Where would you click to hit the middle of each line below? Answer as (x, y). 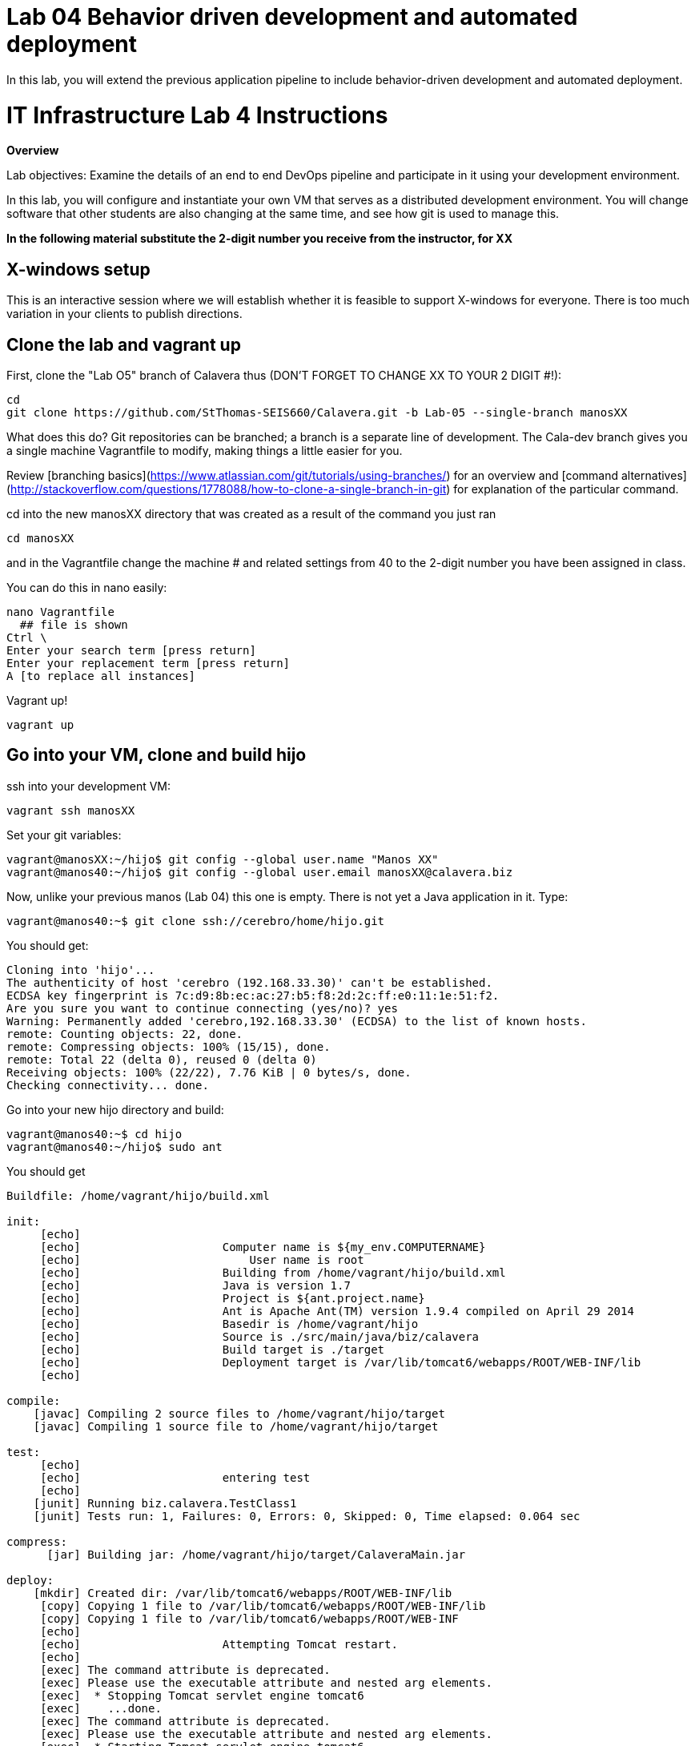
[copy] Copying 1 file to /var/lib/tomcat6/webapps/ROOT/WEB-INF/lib (263, 1605)
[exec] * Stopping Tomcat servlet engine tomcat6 (202, 1695)
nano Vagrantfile (60, 612)
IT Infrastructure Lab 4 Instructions (197, 115)
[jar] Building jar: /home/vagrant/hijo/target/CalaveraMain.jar (256, 1554)
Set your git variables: (64, 835)
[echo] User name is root (202, 1259)
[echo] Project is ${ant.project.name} (233, 1298)
